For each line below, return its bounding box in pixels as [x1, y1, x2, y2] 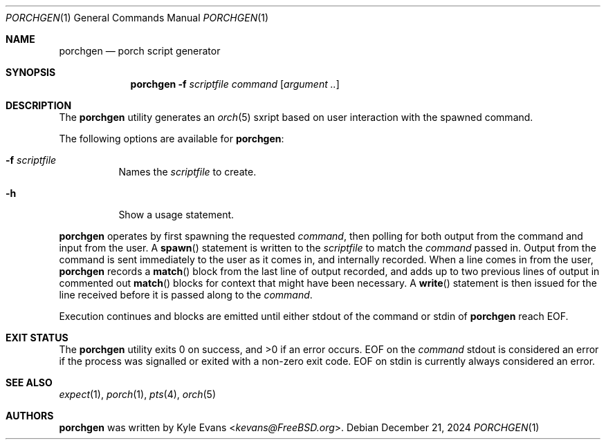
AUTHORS [6, 410, 54, 422]
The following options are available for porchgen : [59, 133, 284, 144]
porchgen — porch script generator [59, 45, 221, 57]
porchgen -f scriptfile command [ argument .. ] [130, 78, 340, 90]
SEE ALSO [6, 377, 53, 388]
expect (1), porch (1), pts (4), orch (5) [59, 388, 217, 400]
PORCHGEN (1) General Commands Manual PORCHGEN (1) [6, 12, 269, 23]
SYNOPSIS [6, 66, 56, 78]
